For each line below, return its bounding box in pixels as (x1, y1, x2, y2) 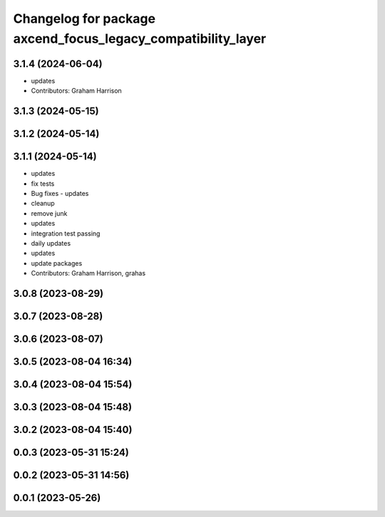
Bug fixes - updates (31, 189, 89, 197)
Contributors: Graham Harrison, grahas (31, 269, 146, 278)
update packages (31, 258, 83, 267)
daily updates (31, 239, 71, 247)
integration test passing (31, 229, 101, 238)
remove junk (31, 209, 68, 217)
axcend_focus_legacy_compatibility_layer (13, 31, 267, 46)
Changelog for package (13, 11, 156, 26)
